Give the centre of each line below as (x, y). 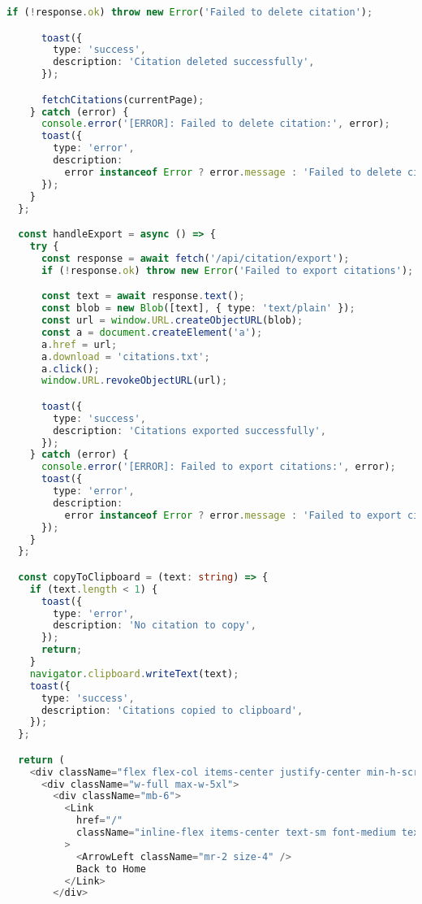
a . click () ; (70, 369)
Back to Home (111, 869)
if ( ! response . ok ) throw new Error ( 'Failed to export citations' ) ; (227, 270)
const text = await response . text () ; (143, 296)
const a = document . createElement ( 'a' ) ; (152, 332)
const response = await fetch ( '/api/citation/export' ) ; (195, 258)
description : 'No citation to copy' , (155, 626)
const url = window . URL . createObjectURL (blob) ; (172, 320)
